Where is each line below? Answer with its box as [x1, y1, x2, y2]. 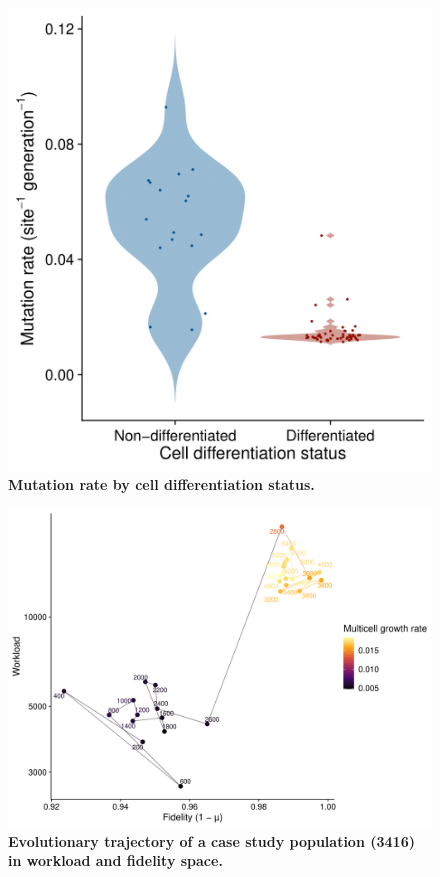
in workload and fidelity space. [8, 850, 223, 871]
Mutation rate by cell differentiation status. [8, 474, 315, 495]
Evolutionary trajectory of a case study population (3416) [8, 830, 415, 851]
